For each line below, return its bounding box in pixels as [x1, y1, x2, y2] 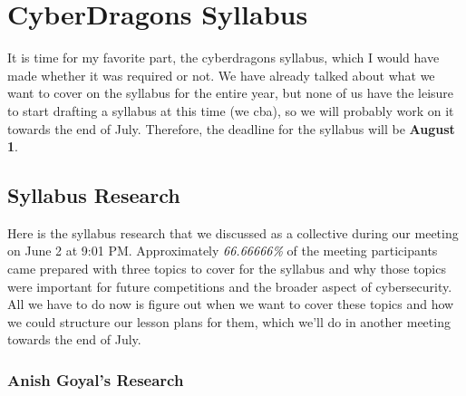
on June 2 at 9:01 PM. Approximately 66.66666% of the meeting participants [7, 241, 438, 260]
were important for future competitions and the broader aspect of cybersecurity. [7, 276, 452, 295]
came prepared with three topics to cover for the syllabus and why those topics [7, 259, 446, 278]
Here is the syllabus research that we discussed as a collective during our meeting [7, 223, 459, 242]
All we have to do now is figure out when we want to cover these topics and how [7, 295, 454, 314]
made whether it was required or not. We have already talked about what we [7, 65, 435, 84]
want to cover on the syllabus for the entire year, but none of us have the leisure [7, 83, 454, 102]
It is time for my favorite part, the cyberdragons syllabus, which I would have [7, 48, 440, 67]
